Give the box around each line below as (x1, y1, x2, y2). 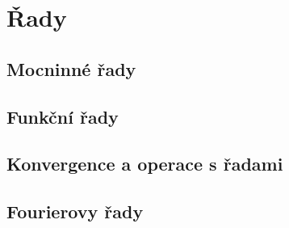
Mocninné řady (6, 56, 136, 81)
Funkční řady (6, 103, 119, 129)
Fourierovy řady (6, 199, 144, 224)
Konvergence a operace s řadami (6, 151, 283, 176)
